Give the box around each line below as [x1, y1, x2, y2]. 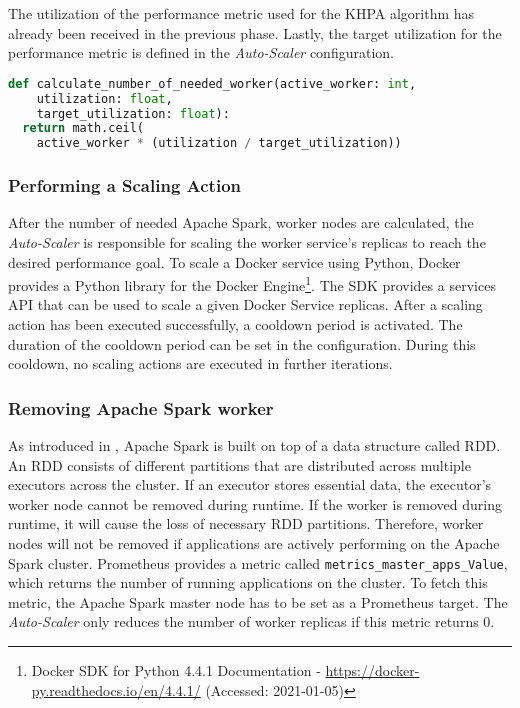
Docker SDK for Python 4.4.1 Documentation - [31, 660, 321, 680]
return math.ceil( [22, 121, 145, 136]
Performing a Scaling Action [8, 173, 242, 198]
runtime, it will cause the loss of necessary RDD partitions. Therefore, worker [8, 513, 484, 534]
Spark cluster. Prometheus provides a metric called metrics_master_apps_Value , [8, 552, 508, 573]
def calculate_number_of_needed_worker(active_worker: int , [8, 76, 417, 91]
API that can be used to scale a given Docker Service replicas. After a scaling [8, 294, 483, 315]
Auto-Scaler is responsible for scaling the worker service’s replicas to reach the [8, 231, 486, 252]
